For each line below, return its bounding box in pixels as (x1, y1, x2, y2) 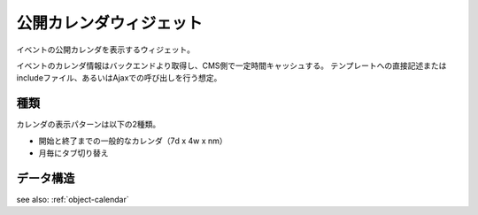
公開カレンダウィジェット (16, 13, 204, 33)
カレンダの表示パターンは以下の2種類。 (16, 119, 161, 130)
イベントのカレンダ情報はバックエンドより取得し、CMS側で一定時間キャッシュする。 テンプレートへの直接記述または (16, 60, 447, 71)
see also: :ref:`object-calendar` (16, 194, 129, 204)
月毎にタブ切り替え (38, 148, 109, 158)
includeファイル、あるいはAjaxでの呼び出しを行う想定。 (16, 73, 222, 83)
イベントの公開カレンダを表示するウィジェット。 (16, 44, 195, 55)
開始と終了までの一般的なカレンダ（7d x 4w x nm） (38, 135, 227, 146)
